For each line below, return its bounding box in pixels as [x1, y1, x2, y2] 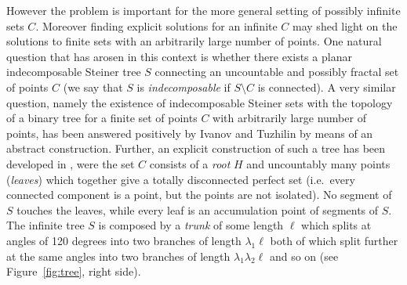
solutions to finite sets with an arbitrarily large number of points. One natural [6, 33, 382, 49]
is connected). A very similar [257, 78, 396, 95]
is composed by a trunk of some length [98, 217, 284, 233]
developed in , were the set [6, 155, 135, 171]
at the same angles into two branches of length [6, 247, 231, 264]
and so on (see [269, 247, 339, 264]
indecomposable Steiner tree [6, 63, 141, 80]
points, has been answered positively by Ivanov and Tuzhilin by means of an [6, 124, 373, 141]
